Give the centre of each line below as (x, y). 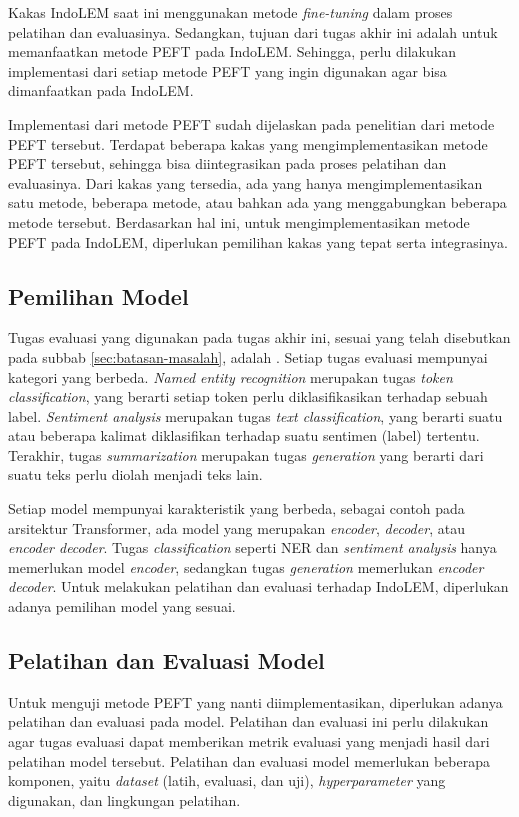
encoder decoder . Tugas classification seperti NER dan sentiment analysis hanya (252, 547)
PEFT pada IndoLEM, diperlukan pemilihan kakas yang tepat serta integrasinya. (258, 241)
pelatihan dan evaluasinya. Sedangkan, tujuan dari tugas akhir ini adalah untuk (253, 31)
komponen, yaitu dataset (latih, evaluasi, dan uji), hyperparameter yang (227, 780)
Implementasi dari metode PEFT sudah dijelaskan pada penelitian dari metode (251, 123)
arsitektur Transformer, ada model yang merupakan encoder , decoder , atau (236, 527)
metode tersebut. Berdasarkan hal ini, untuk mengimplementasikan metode (239, 221)
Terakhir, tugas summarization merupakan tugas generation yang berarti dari (246, 454)
